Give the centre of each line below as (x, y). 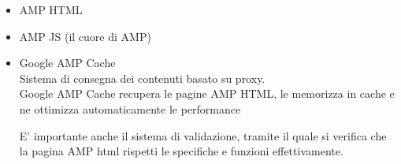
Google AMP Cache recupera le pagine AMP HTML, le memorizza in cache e (207, 93)
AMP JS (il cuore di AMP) (85, 36)
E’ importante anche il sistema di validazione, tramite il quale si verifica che (203, 135)
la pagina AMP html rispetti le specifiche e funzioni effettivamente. (181, 151)
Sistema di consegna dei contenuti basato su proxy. (142, 78)
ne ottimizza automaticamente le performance (130, 108)
